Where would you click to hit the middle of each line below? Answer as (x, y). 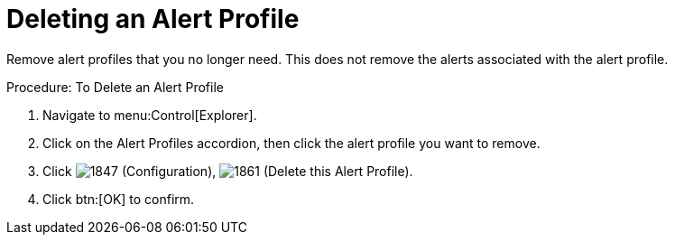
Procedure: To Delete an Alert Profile (115, 87)
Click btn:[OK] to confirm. (119, 199)
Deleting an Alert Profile (153, 19)
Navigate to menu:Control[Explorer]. (150, 115)
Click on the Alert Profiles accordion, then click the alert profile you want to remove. (291, 143)
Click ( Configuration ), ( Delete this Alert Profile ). (228, 171)
